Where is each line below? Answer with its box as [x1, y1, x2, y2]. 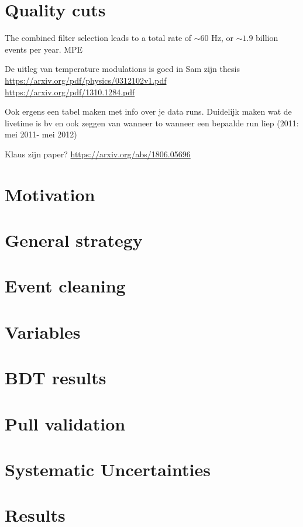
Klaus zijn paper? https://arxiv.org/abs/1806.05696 [5, 147, 191, 160]
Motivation [5, 182, 95, 206]
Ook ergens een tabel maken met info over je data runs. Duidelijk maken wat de [5, 105, 292, 118]
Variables [5, 319, 81, 343]
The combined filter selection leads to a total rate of [5, 32, 192, 44]
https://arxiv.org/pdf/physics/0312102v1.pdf [5, 74, 167, 86]
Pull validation [5, 411, 126, 435]
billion [256, 32, 278, 44]
